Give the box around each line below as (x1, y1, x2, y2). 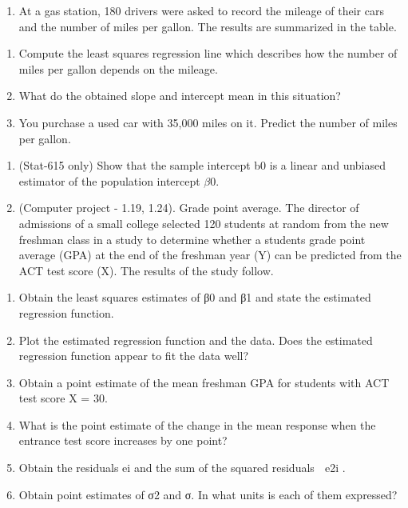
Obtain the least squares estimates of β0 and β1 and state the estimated (18, 289, 371, 306)
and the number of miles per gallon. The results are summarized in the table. (18, 18, 397, 34)
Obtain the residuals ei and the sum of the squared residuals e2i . (18, 459, 346, 476)
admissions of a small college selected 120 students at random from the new (18, 214, 389, 231)
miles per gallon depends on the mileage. (18, 60, 218, 77)
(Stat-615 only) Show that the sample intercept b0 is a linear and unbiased (18, 157, 386, 174)
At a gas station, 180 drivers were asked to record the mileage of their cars (18, 2, 384, 18)
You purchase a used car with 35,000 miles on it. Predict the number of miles (18, 114, 398, 130)
